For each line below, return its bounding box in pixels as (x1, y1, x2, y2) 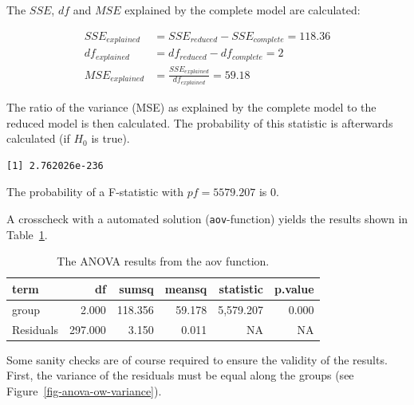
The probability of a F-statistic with (6, 183, 184, 200)
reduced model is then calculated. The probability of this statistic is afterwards (6, 114, 393, 131)
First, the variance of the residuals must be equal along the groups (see (6, 367, 354, 383)
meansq (164, 280, 207, 297)
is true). (91, 130, 130, 147)
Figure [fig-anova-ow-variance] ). (6, 382, 162, 399)
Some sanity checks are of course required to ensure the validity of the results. (6, 351, 388, 368)
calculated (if (6, 130, 70, 147)
